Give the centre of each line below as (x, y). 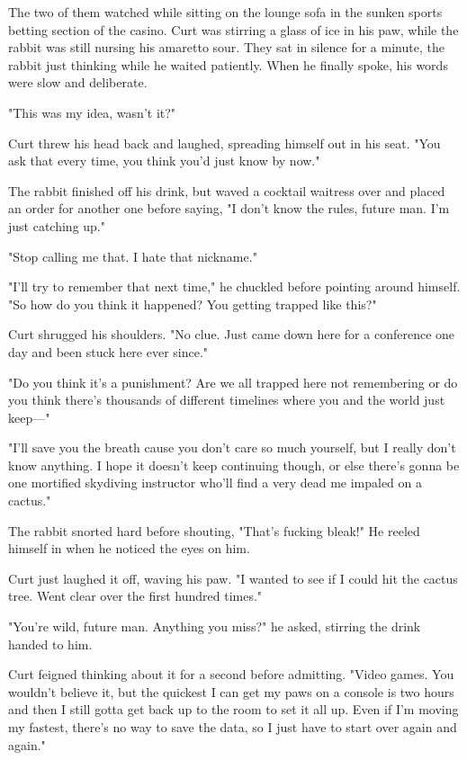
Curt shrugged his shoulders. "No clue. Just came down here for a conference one (232, 334)
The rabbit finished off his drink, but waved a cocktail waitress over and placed (227, 190)
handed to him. (50, 644)
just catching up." (57, 225)
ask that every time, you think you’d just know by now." (164, 161)
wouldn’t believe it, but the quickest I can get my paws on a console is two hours (231, 691)
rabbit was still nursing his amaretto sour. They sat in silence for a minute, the (226, 47)
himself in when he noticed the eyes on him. (129, 548)
